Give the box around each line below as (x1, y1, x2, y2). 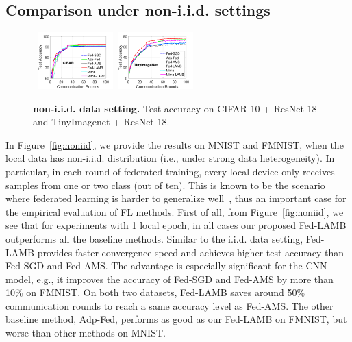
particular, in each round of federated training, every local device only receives (5, 164, 335, 178)
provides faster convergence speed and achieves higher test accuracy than (37, 245, 344, 259)
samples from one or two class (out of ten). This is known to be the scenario (5, 178, 325, 192)
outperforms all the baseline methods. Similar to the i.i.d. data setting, (5, 231, 303, 245)
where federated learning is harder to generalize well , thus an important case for (5, 191, 347, 206)
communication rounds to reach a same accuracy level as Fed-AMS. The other (5, 298, 334, 313)
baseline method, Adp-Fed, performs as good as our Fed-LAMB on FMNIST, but (5, 312, 347, 326)
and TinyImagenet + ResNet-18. (33, 114, 170, 129)
